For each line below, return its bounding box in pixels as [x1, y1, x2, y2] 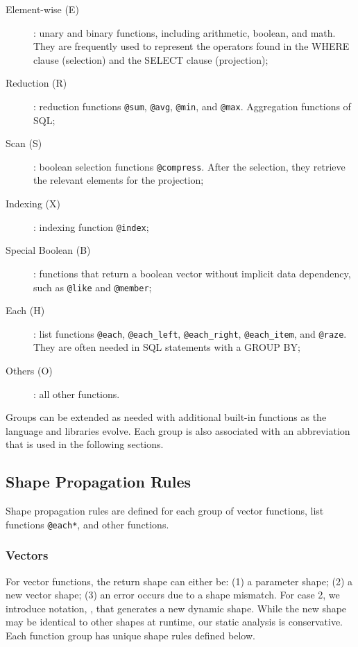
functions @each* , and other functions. [6, 517, 169, 531]
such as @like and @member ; [33, 279, 152, 294]
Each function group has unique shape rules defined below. [6, 628, 255, 643]
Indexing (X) [6, 196, 60, 211]
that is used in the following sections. [6, 437, 164, 451]
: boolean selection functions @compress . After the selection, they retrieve [33, 159, 346, 173]
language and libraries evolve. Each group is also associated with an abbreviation [6, 423, 350, 438]
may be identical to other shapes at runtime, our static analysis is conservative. [6, 614, 343, 629]
